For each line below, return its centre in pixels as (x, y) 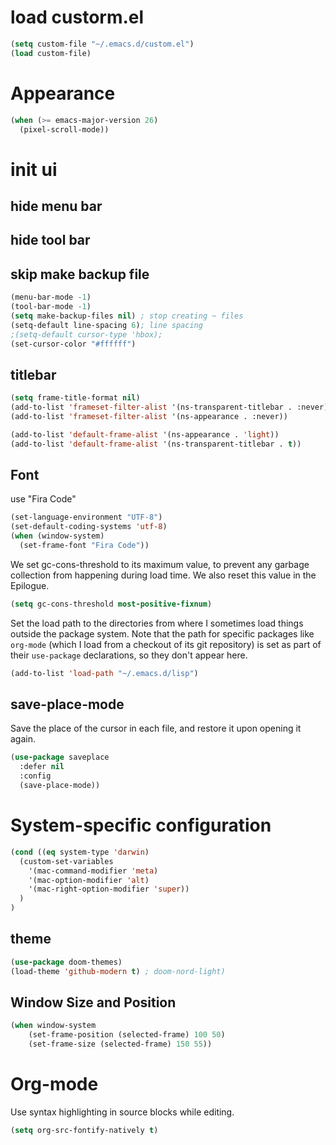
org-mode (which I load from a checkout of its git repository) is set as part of (166, 644)
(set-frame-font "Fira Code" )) (84, 546)
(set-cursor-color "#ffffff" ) (73, 344)
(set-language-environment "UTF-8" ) (86, 517)
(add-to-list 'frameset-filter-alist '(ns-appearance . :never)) (149, 416)
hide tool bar (50, 240)
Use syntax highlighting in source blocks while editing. (122, 1112)
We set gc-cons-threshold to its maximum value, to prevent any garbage (160, 564)
